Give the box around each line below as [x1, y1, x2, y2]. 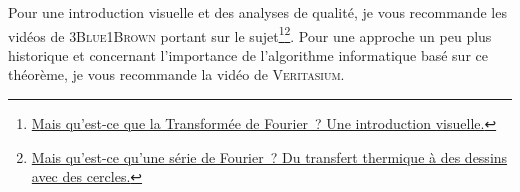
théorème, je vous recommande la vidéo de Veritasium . [8, 64, 345, 85]
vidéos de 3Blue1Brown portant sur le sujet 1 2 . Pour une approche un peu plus [8, 22, 492, 46]
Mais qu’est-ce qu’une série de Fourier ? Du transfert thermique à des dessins [31, 146, 508, 167]
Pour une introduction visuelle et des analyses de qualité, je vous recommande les [8, 2, 507, 22]
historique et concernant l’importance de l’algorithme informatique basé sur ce [8, 44, 488, 65]
